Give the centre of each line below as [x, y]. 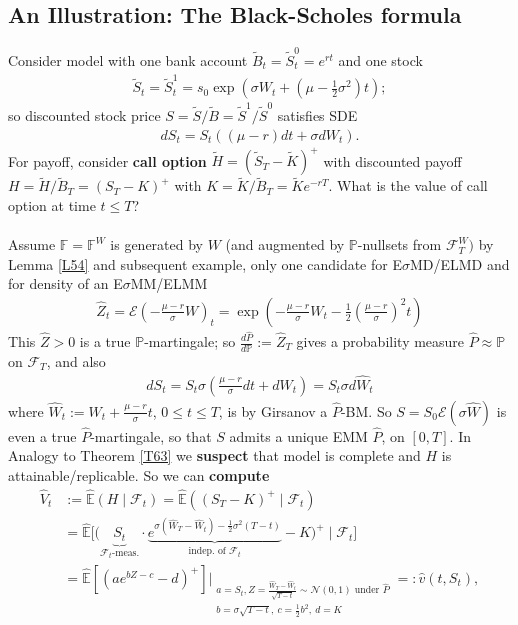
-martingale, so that [151, 435]
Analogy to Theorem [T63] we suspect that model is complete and [214, 455]
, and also [76, 360]
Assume [32, 244]
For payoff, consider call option [107, 160]
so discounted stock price [84, 114]
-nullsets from [399, 244]
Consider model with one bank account [128, 59]
